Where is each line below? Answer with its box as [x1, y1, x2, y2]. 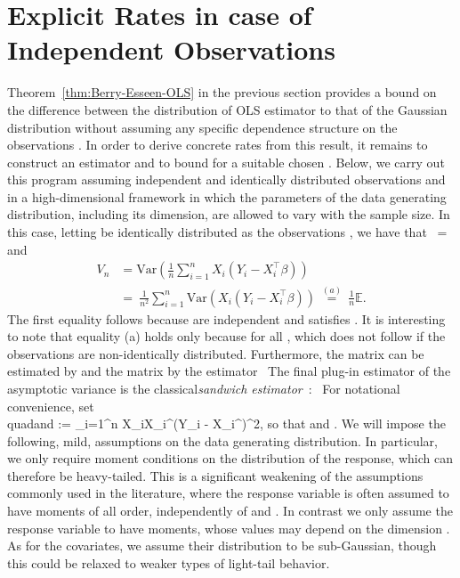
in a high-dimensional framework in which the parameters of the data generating [7, 187, 447, 206]
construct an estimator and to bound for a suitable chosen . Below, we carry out [7, 152, 445, 171]
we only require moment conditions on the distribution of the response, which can [7, 449, 453, 468]
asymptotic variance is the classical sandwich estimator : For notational [7, 379, 400, 397]
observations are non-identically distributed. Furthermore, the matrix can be [7, 344, 424, 362]
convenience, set [7, 396, 94, 415]
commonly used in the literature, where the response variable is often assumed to [7, 484, 449, 502]
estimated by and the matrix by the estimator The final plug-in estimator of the [7, 362, 451, 380]
